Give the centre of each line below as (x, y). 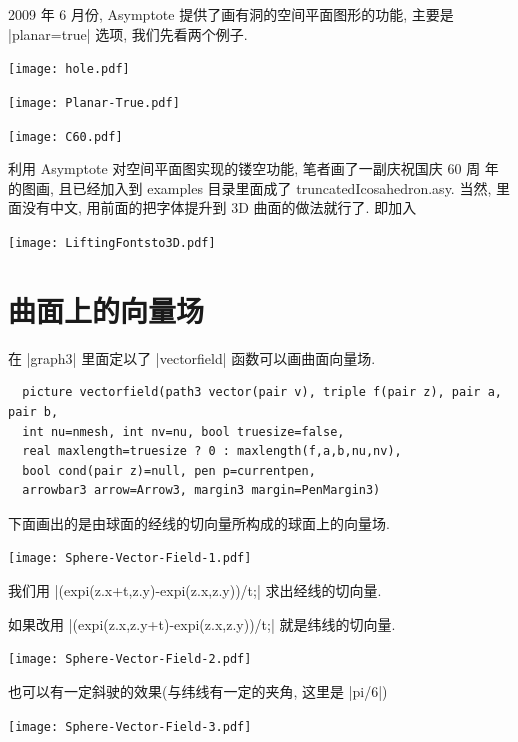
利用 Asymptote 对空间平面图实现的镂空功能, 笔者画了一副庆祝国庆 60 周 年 (253, 168)
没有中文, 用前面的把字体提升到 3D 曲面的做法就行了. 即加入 (219, 207)
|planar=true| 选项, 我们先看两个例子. (128, 33)
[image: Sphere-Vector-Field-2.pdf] (130, 659)
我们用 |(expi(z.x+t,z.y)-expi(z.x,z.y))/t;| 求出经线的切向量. (195, 590)
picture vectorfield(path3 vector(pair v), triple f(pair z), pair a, (262, 392)
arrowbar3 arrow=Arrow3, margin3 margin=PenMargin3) (201, 490)
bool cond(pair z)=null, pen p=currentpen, (169, 470)
